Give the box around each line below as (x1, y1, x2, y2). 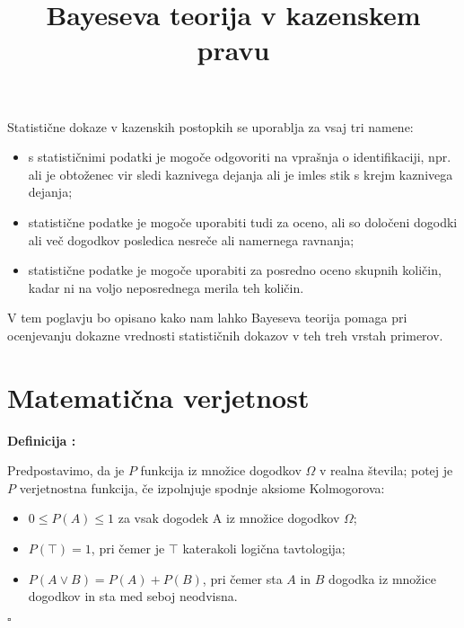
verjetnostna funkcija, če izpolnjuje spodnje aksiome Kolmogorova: (19, 478, 385, 497)
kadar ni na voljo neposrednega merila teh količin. (28, 278, 304, 296)
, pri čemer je (91, 539, 165, 557)
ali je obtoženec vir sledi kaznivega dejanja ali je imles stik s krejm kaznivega (28, 164, 453, 183)
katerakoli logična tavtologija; (182, 539, 346, 557)
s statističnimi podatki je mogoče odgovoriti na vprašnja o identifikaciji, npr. (28, 147, 451, 166)
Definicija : (7, 430, 76, 449)
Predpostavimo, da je (7, 461, 125, 480)
